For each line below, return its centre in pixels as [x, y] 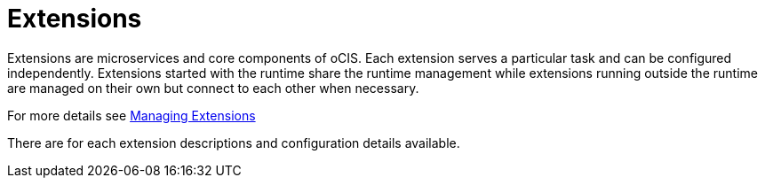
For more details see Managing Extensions [131, 115]
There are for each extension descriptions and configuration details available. [234, 143]
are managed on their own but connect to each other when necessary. [213, 88]
